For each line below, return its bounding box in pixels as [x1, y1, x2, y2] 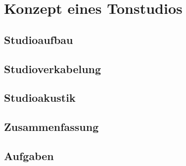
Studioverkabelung [4, 61, 101, 76]
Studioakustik [4, 90, 76, 105]
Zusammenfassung [4, 119, 99, 134]
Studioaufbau [4, 32, 73, 47]
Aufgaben [4, 148, 54, 163]
